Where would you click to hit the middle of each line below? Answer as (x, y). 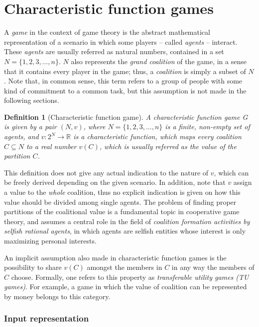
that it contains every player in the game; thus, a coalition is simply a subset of (125, 71)
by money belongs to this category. (57, 296)
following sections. (32, 100)
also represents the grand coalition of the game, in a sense (159, 61)
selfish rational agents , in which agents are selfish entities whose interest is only (125, 231)
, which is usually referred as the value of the (168, 146)
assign (243, 182)
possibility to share (33, 267)
